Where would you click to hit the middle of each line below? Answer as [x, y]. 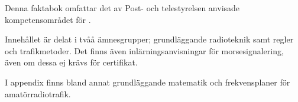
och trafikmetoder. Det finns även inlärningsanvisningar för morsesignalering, [144, 50]
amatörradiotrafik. [38, 93]
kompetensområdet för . [48, 19]
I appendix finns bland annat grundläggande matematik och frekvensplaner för [148, 82]
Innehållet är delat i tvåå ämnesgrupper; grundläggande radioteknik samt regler [149, 39]
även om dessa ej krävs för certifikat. [71, 62]
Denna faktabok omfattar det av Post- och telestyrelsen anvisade [122, 8]
